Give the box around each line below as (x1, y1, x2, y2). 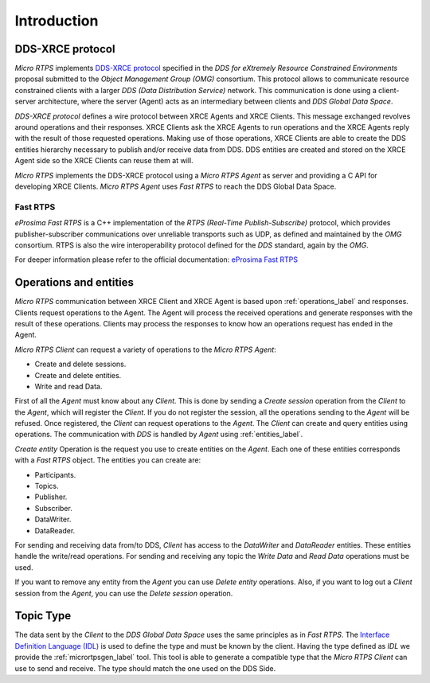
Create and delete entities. (34, 370, 122, 380)
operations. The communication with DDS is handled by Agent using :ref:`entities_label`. (14, 430, 303, 439)
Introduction (14, 12, 99, 29)
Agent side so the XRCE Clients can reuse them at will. (14, 156, 194, 166)
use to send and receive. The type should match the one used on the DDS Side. (14, 663, 276, 673)
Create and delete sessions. (34, 359, 127, 369)
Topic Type (14, 609, 72, 623)
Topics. (34, 482, 59, 491)
